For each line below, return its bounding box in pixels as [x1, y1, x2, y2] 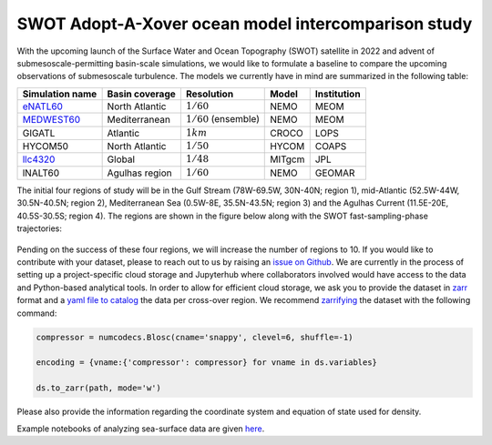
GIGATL [22, 126, 56, 139]
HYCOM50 [22, 140, 68, 153]
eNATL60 [22, 100, 64, 113]
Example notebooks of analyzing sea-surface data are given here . [16, 423, 265, 434]
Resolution [185, 87, 234, 100]
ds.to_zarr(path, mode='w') [36, 383, 161, 393]
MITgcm [270, 153, 305, 166]
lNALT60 [22, 167, 60, 179]
